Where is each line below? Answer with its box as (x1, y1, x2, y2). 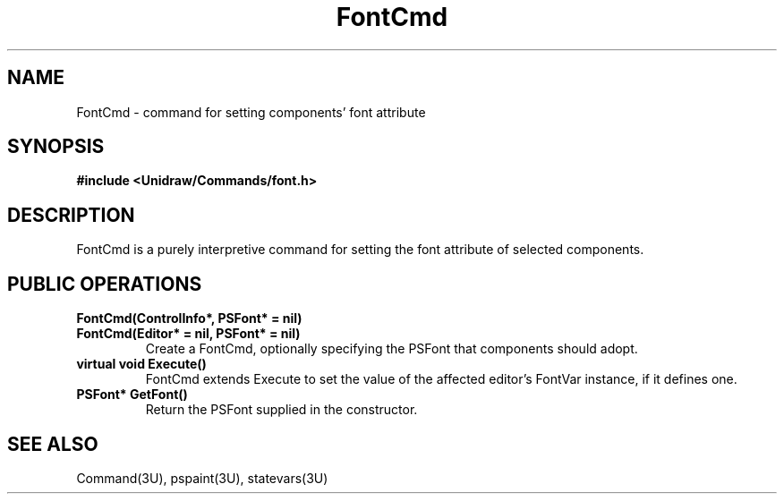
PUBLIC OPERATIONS (7, 272, 202, 295)
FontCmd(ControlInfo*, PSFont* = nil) (76, 310, 303, 327)
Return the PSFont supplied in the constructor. (145, 402, 418, 418)
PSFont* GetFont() (76, 386, 188, 403)
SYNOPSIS (7, 135, 105, 158)
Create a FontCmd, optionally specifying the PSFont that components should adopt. (145, 341, 638, 357)
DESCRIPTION (7, 203, 135, 226)
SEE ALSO (7, 432, 98, 455)
